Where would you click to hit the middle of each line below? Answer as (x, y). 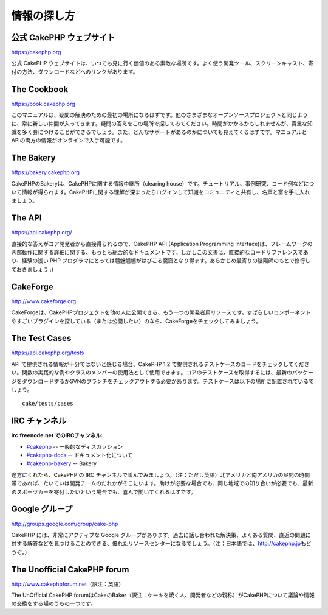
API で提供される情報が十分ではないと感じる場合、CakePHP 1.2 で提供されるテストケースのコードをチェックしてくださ (160, 364)
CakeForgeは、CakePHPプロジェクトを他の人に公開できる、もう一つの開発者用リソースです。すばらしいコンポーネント (161, 312)
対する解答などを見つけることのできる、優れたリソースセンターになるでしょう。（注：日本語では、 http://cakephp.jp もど (161, 543)
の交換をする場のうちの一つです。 (54, 603)
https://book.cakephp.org (43, 104)
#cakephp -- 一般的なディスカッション (75, 446)
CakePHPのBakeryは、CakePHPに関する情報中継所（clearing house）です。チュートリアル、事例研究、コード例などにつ (163, 183)
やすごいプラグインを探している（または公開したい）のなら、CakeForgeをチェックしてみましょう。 (136, 321)
